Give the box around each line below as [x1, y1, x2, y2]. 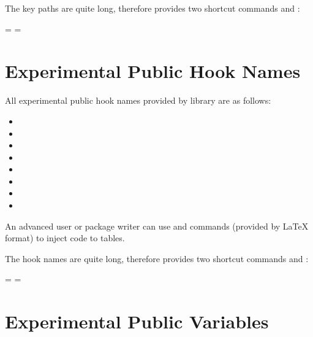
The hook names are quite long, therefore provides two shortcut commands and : [5, 252, 309, 265]
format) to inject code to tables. [5, 231, 125, 244]
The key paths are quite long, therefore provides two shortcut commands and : [5, 2, 300, 14]
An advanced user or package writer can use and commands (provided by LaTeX [5, 219, 309, 232]
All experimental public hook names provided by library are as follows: [5, 94, 271, 107]
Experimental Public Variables [5, 309, 269, 334]
